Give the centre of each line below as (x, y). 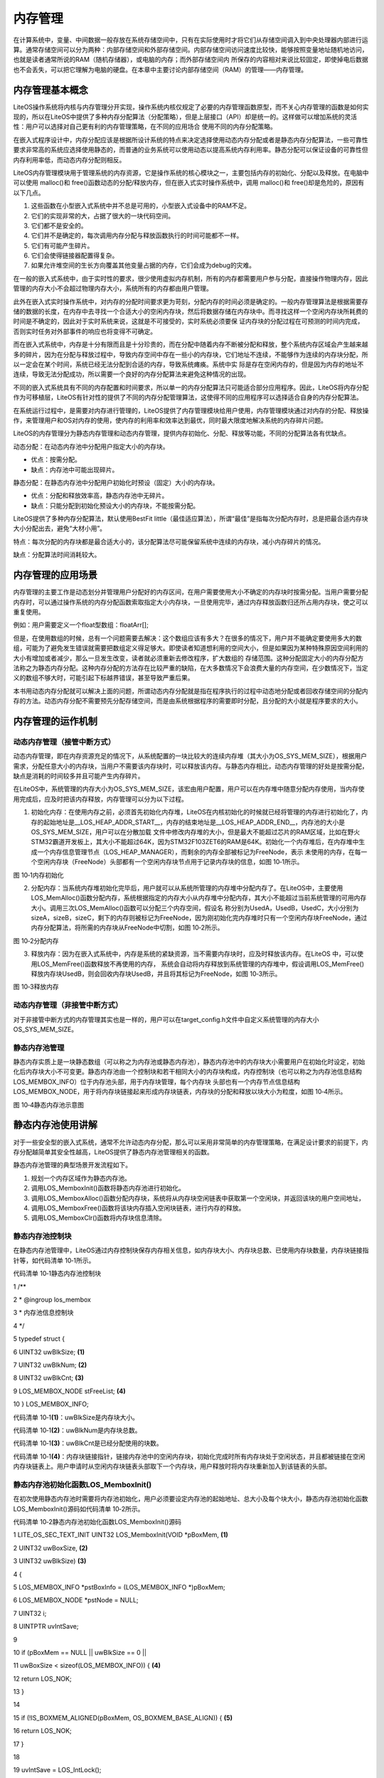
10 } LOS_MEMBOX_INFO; (51, 1404)
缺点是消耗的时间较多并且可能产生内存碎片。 (79, 776)
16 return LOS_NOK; (43, 1731)
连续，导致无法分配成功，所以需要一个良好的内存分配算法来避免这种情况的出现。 (132, 374)
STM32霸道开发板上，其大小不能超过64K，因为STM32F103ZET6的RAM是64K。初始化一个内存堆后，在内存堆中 (195, 842)
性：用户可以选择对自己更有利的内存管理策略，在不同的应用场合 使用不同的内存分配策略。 (145, 127)
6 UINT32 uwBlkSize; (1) (49, 1352)
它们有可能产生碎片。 (62, 245)
